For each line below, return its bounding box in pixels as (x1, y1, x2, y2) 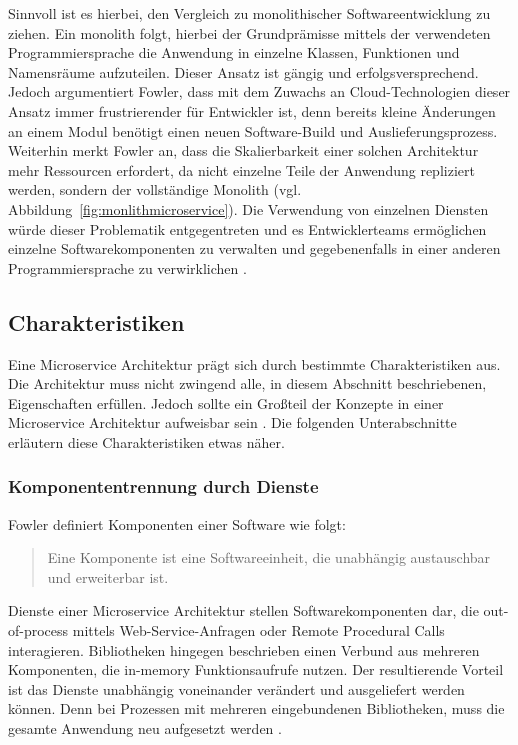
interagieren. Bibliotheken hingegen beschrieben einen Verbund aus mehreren (8, 639, 480, 660)
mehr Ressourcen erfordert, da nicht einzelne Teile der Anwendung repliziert (8, 159, 475, 180)
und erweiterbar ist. (47, 566, 169, 587)
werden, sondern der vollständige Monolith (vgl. (8, 179, 302, 200)
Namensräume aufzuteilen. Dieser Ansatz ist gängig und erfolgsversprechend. (8, 61, 479, 82)
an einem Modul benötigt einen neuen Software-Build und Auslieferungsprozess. (8, 120, 498, 141)
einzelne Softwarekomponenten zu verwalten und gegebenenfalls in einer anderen (8, 238, 501, 259)
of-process (8, 620, 69, 641)
